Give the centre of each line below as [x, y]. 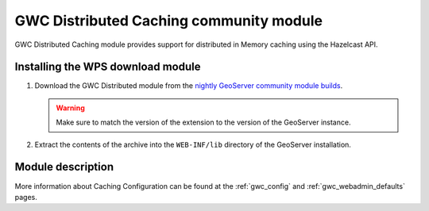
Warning [70, 108]
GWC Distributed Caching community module [169, 21]
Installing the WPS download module [108, 67]
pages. [26, 197]
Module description [64, 167]
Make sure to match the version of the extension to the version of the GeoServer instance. [203, 122]
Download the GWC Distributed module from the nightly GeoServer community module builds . [189, 86]
